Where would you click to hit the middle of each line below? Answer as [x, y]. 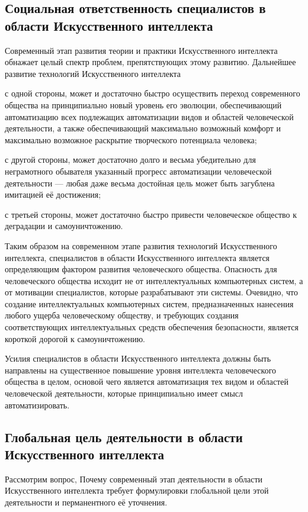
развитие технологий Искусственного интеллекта [93, 73]
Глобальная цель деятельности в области [124, 437]
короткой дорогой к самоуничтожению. [75, 338]
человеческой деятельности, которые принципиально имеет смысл [124, 393]
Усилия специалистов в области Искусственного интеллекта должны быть [138, 358]
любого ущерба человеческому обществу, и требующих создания [122, 315]
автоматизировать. [37, 405]
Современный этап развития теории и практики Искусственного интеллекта [141, 50]
